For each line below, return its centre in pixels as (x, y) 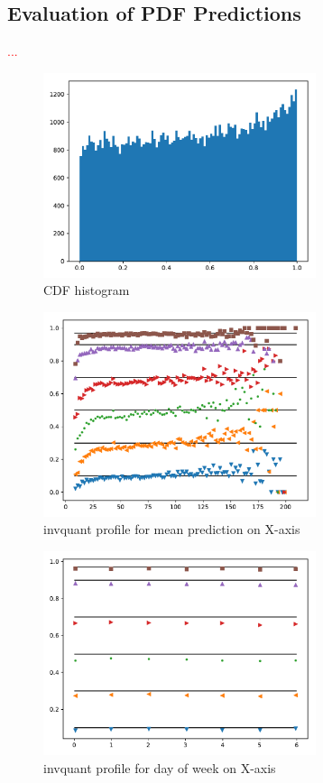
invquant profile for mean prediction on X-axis (172, 529)
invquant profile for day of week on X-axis (160, 768)
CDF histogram (87, 290)
